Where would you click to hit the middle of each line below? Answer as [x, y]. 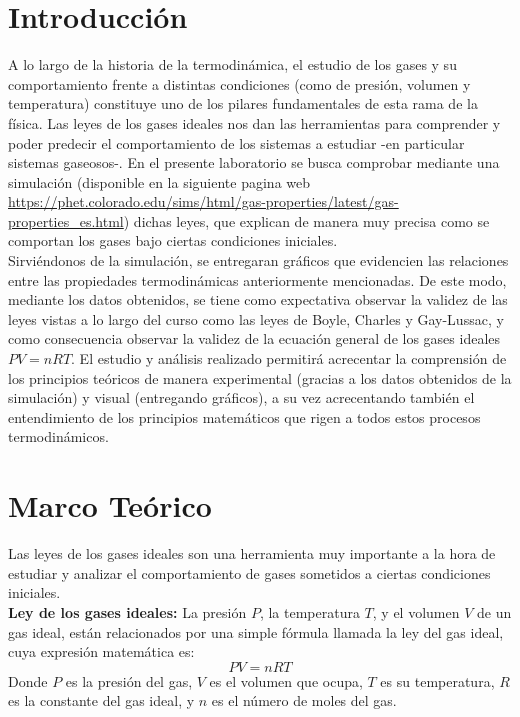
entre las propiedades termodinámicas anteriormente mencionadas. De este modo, [257, 279]
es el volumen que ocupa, [286, 680]
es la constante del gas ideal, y [101, 700]
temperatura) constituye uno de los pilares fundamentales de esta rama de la [243, 103]
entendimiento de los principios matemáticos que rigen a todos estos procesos [244, 416]
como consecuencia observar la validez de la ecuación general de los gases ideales [254, 338]
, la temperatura [309, 611]
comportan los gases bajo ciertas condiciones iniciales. [173, 240]
